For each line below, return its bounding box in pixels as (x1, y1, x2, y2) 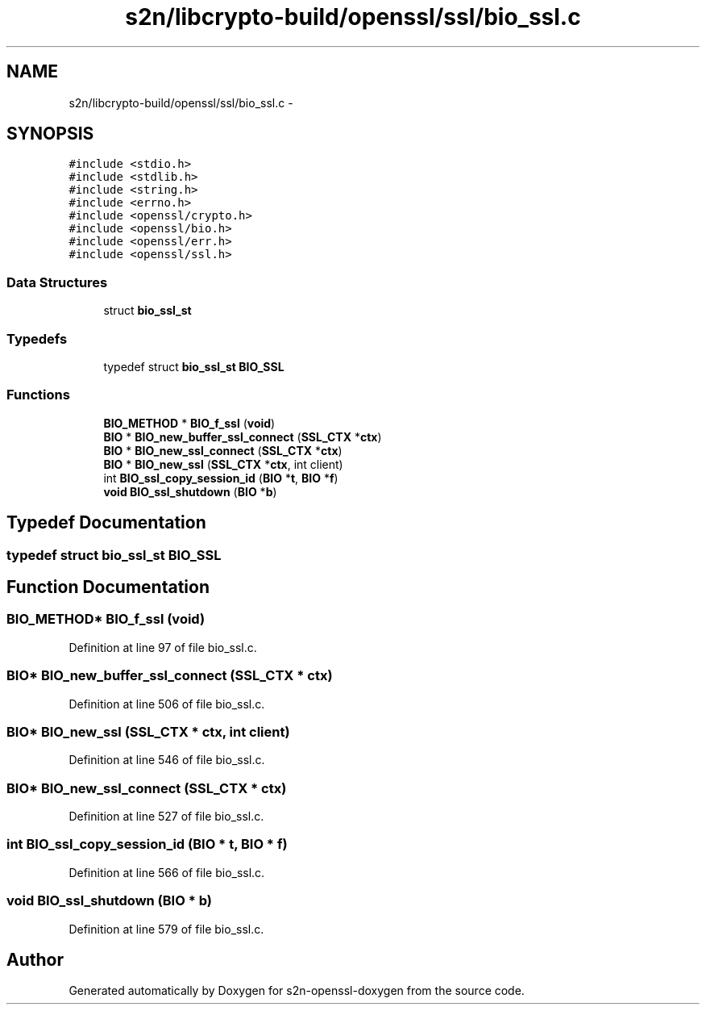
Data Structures (6, 274, 108, 290)
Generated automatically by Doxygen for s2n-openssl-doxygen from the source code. (69, 984, 525, 998)
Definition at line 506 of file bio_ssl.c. (69, 696, 265, 711)
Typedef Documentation (6, 512, 206, 533)
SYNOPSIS (6, 123, 94, 144)
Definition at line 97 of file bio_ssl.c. (69, 640, 257, 654)
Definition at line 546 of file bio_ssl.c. (69, 753, 265, 767)
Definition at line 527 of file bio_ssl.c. (69, 809, 264, 823)
